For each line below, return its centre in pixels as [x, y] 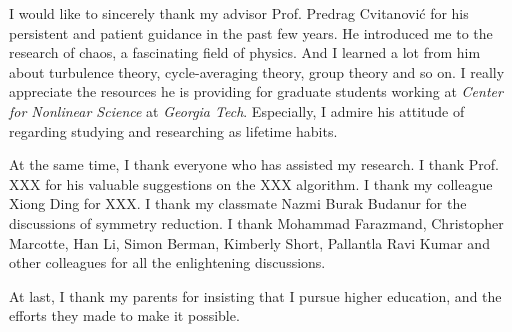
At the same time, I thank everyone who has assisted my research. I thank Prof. [254, 164]
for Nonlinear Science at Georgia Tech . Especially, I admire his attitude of [237, 110]
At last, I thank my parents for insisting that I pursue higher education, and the [255, 295]
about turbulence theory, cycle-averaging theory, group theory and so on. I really [257, 71]
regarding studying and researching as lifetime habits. [173, 130]
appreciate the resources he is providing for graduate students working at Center [256, 91]
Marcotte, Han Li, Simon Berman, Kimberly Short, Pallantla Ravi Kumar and [249, 242]
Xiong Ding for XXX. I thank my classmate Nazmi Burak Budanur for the [238, 203]
